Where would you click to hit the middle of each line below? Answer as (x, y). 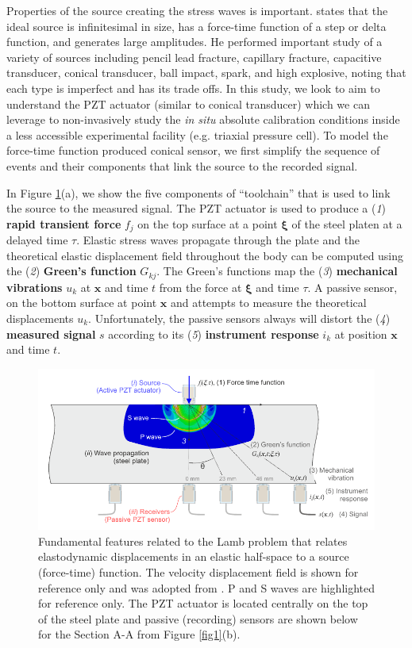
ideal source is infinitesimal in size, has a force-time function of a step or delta (196, 26)
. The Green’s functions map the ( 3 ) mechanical (277, 271)
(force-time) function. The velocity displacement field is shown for (198, 572)
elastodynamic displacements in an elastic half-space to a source (194, 556)
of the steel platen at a (347, 223)
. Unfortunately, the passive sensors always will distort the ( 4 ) (239, 318)
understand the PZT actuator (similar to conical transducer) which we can (188, 104)
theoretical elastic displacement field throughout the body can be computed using (205, 255)
